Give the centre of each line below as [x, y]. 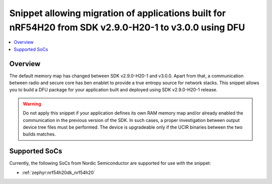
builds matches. [39, 134]
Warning [32, 104]
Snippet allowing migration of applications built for [118, 13]
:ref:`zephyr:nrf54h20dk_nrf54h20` [58, 172]
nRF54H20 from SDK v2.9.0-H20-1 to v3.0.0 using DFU [127, 27]
